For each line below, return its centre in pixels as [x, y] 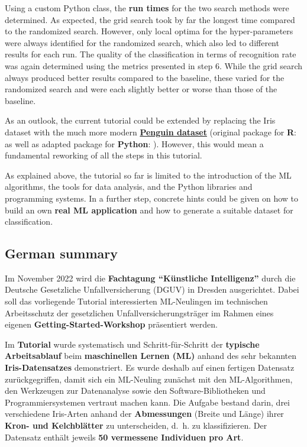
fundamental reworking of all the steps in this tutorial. [104, 155]
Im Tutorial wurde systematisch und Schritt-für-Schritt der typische [132, 344]
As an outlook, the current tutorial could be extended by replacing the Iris [140, 120]
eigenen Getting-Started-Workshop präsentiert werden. [111, 324]
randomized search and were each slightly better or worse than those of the [141, 89]
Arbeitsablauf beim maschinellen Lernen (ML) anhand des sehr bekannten [151, 356]
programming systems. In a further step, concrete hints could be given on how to [152, 198]
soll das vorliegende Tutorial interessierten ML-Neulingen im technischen [136, 301]
